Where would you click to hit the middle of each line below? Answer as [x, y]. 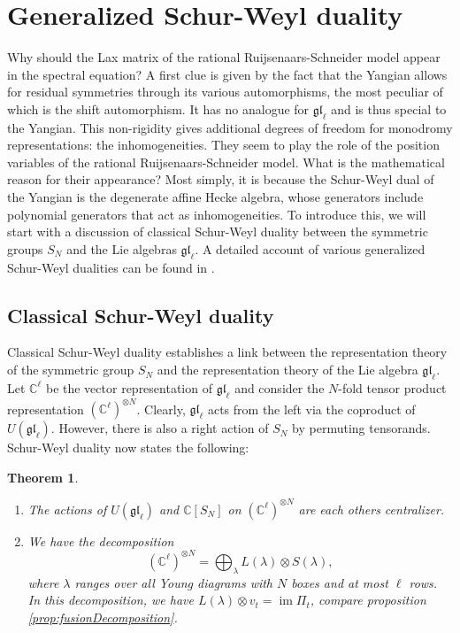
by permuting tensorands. [361, 428]
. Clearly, [161, 409]
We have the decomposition [101, 540]
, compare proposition [368, 600]
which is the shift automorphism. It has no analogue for [158, 108]
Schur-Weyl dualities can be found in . [111, 267]
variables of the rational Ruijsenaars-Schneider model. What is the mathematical [226, 162]
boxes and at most [340, 582]
